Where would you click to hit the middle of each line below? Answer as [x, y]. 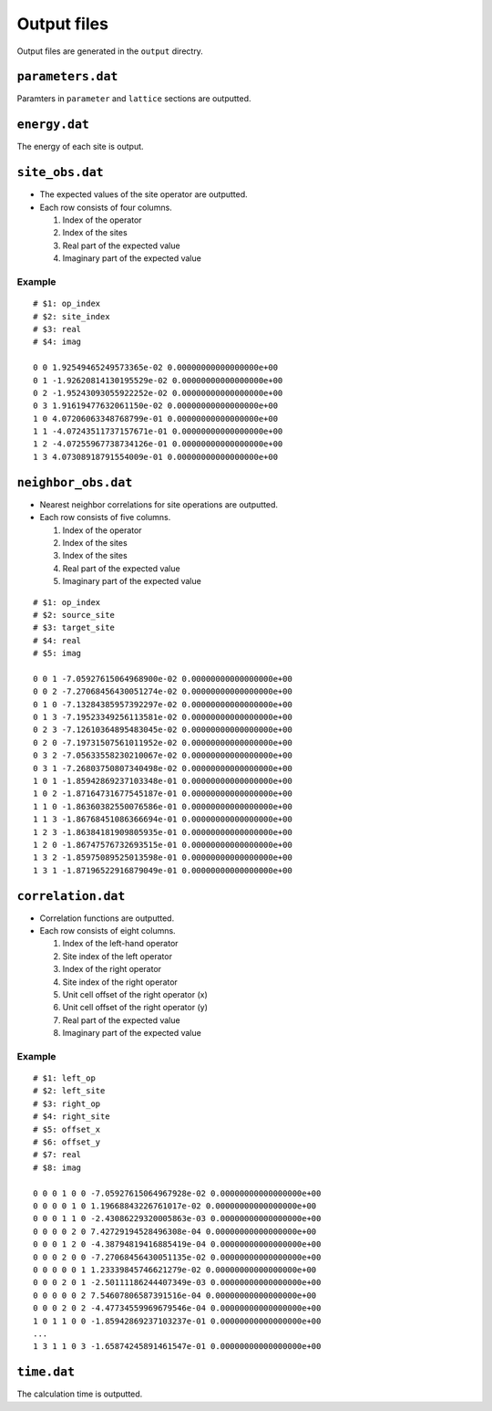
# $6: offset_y [67, 1142]
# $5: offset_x [67, 1129]
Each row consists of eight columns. [108, 930]
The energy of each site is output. [81, 147]
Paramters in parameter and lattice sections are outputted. [134, 99]
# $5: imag [57, 653]
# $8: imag [57, 1167]
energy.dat [53, 125]
